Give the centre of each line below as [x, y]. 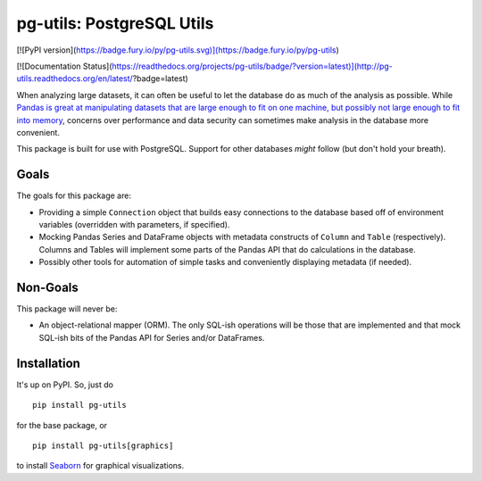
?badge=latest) [161, 79]
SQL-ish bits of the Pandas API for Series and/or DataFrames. [152, 337]
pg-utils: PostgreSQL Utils [115, 23]
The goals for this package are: [74, 195]
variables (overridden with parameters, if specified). [134, 224]
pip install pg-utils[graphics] [103, 445]
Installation [48, 363]
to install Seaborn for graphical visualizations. [100, 466]
